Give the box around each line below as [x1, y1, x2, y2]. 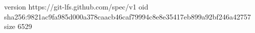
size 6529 [4, 21, 32, 31]
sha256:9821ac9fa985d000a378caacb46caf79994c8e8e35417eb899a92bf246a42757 [4, 11, 251, 21]
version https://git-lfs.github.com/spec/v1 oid [4, 1, 148, 11]
